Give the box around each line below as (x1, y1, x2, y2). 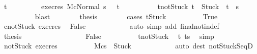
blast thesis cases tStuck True (35, 11, 218, 21)
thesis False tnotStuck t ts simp (4, 30, 214, 41)
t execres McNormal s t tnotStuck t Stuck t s (4, 1, 239, 11)
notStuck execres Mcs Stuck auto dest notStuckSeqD (4, 40, 253, 51)
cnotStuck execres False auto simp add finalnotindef (4, 21, 219, 31)
